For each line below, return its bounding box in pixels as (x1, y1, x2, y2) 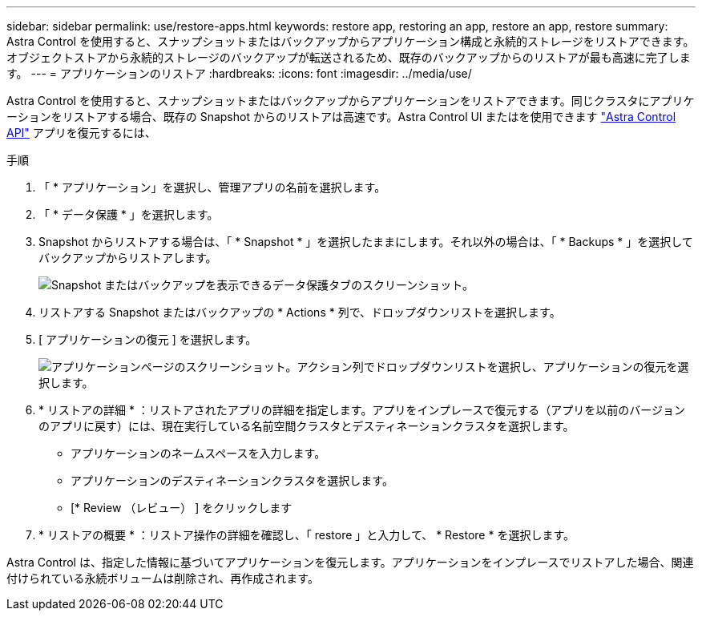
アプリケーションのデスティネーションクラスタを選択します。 (71, 474, 393, 487)
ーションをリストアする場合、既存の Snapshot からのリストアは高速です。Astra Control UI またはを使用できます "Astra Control (6, 110, 676, 123)
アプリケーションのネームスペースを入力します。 (71, 446, 326, 460)
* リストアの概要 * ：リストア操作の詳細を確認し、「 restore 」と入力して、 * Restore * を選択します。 (38, 528, 575, 542)
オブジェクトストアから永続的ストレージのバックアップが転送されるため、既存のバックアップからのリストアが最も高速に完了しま (6, 50, 691, 64)
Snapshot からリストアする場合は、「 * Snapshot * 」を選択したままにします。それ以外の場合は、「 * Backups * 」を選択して (38, 235, 693, 248)
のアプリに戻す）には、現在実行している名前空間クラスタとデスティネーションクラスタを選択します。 (38, 419, 575, 433)
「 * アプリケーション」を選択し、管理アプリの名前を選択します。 (38, 180, 386, 194)
